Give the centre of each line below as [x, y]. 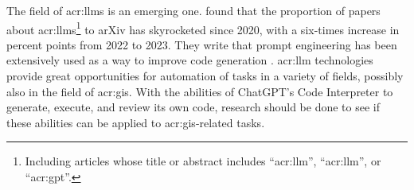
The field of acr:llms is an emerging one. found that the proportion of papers [193, 10]
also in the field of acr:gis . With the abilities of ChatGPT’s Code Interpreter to [200, 91]
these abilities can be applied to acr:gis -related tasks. [136, 122]
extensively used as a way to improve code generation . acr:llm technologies [190, 60]
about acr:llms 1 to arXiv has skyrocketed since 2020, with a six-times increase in [203, 28]
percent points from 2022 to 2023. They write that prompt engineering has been [202, 44]
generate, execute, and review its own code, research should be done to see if [193, 107]
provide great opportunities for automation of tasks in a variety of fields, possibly [205, 76]
